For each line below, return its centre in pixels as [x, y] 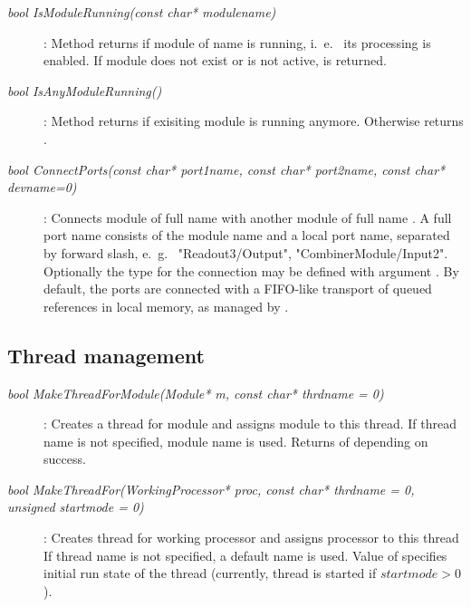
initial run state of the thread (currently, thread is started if [210, 573]
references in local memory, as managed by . [166, 306]
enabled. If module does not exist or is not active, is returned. [215, 60]
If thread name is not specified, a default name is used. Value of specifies [245, 555]
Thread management [106, 355]
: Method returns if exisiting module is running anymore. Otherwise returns [254, 121]
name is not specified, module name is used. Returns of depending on [236, 441]
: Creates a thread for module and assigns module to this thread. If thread [250, 424]
